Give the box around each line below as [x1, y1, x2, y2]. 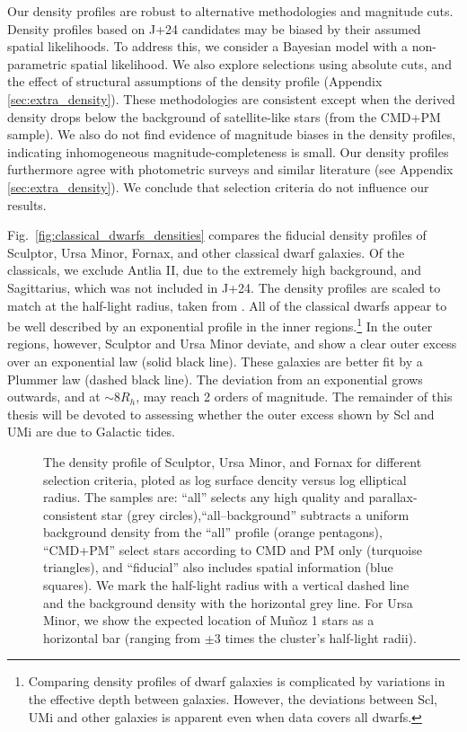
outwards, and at [7, 387, 101, 406]
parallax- [368, 488, 418, 507]
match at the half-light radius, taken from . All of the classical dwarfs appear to [7, 295, 447, 314]
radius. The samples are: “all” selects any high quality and [43, 488, 365, 507]
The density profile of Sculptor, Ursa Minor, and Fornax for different [43, 452, 422, 471]
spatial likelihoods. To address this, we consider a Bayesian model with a [7, 37, 409, 56]
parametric [7, 54, 67, 73]
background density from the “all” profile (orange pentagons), [43, 523, 383, 542]
